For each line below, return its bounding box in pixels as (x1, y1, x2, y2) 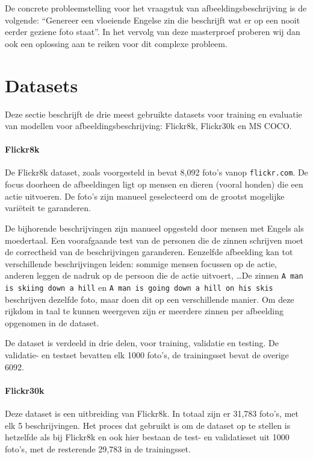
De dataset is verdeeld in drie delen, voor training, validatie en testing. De (5, 337, 279, 349)
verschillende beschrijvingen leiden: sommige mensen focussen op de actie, (5, 257, 277, 270)
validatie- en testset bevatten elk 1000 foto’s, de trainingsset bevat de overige (5, 348, 289, 361)
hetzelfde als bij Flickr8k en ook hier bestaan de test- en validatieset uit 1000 (5, 431, 290, 443)
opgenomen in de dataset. (5, 316, 99, 329)
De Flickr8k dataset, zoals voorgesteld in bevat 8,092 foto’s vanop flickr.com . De (5, 166, 308, 179)
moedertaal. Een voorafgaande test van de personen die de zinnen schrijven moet (5, 233, 304, 246)
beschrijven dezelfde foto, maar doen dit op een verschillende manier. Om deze (5, 293, 294, 305)
